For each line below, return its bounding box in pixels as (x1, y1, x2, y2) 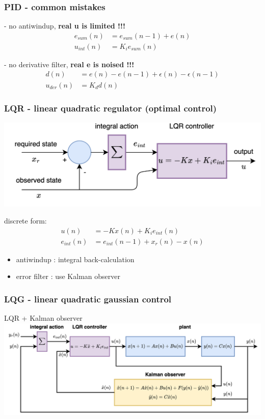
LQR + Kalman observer (4, 313, 83, 323)
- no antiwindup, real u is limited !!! (4, 20, 125, 31)
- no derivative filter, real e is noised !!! (4, 59, 135, 69)
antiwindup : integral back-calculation (16, 254, 135, 264)
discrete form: (4, 215, 47, 226)
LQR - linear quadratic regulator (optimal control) (4, 102, 217, 115)
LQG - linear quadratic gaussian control (4, 292, 172, 305)
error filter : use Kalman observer (16, 271, 120, 282)
